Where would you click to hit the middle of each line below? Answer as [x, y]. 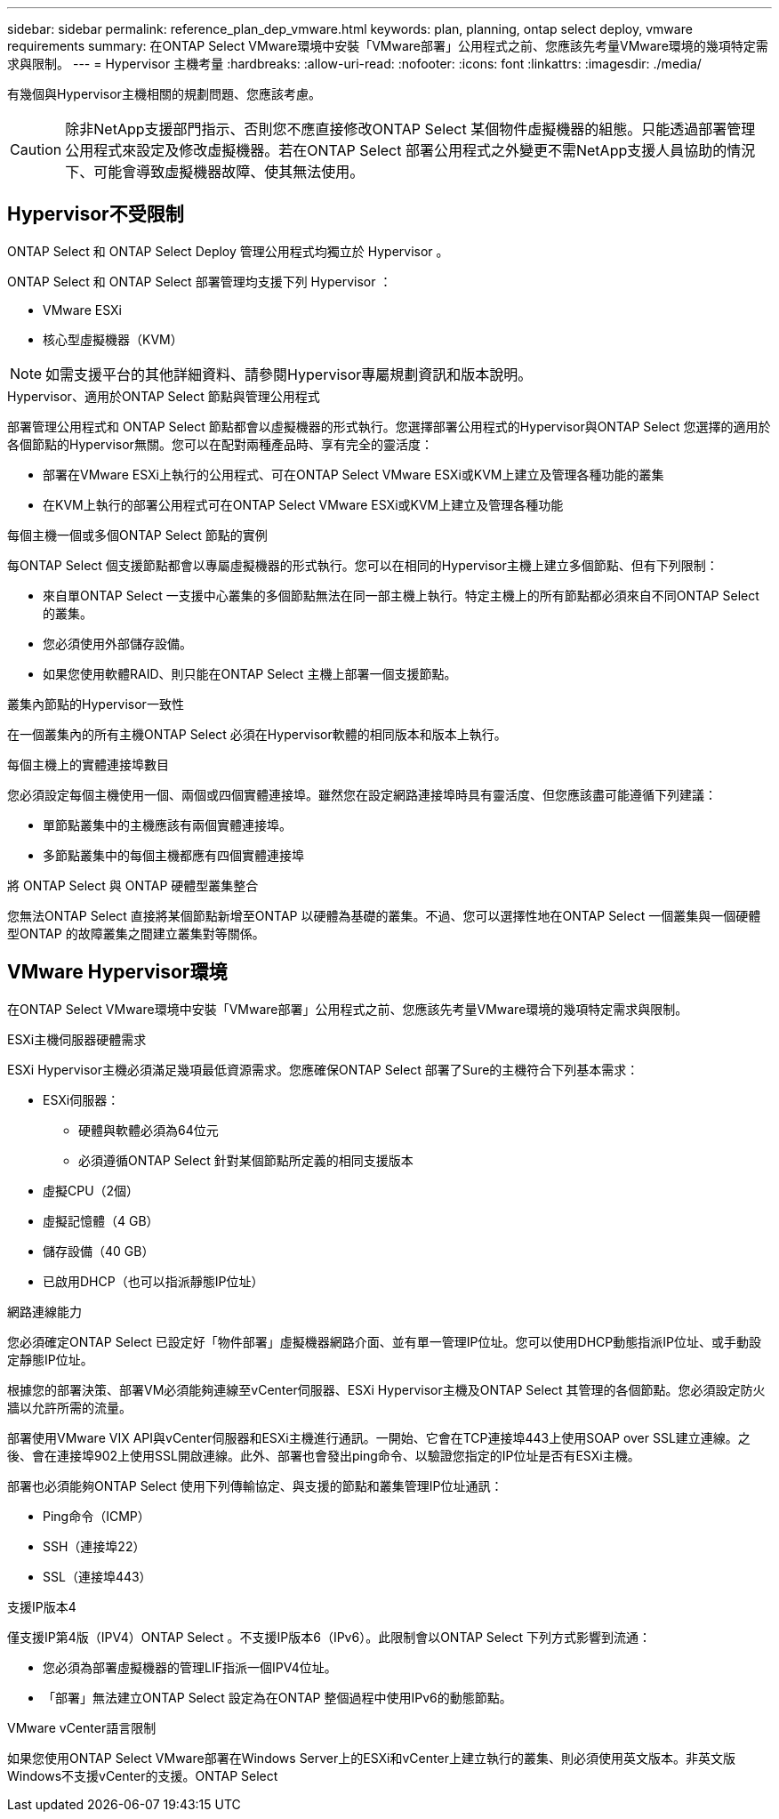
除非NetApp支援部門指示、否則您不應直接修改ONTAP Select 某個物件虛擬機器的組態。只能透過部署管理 [410, 129]
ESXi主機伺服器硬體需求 [77, 1039]
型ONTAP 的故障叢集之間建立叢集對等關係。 [136, 933]
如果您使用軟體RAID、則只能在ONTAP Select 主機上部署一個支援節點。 [250, 673]
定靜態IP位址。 [50, 1359]
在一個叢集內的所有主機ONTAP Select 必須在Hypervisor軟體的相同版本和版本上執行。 [257, 734]
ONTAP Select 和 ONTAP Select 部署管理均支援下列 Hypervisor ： [200, 281]
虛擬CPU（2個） [91, 1190]
